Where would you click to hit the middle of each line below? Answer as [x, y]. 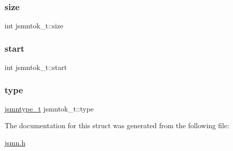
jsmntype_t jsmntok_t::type [49, 108]
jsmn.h [15, 143]
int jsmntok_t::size [34, 26]
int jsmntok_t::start [36, 67]
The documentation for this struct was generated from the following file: [117, 125]
